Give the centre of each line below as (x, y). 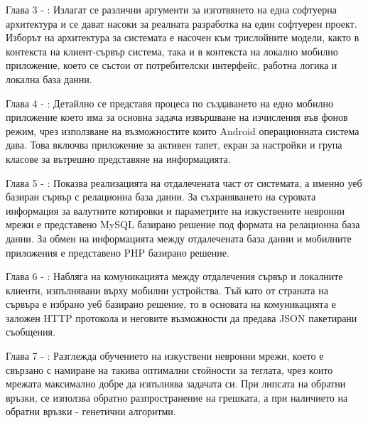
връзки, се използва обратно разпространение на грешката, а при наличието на (177, 397)
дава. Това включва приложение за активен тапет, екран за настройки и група (174, 145)
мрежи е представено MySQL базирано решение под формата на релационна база (183, 224)
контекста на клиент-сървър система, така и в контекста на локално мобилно (172, 51)
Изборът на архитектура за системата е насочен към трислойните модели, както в (183, 37)
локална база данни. (49, 79)
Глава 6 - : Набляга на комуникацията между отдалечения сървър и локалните (174, 276)
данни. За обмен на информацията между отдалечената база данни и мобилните (179, 238)
